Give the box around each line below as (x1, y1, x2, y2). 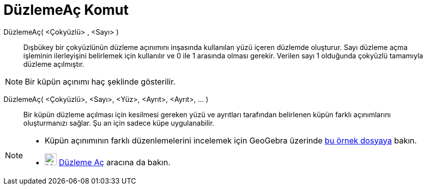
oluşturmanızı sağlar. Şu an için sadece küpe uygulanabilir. (23, 118, 214, 127)
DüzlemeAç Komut (3, 1, 129, 18)
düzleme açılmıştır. (23, 59, 84, 68)
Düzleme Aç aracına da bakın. (59, 157, 171, 167)
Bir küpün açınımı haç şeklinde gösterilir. (25, 76, 176, 87)
